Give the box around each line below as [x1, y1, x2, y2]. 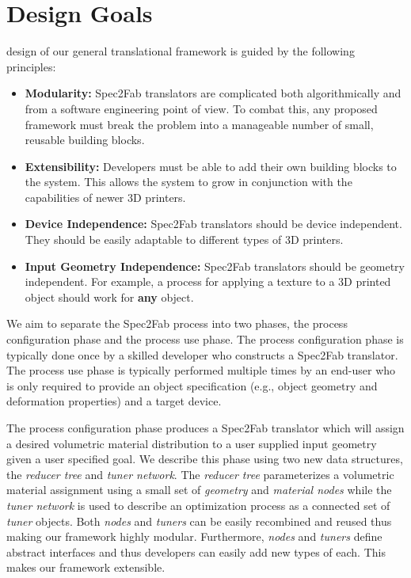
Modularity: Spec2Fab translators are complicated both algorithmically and [25, 85, 401, 101]
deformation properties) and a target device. [6, 393, 222, 409]
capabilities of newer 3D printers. [25, 188, 186, 205]
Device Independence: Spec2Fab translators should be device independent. [25, 215, 402, 232]
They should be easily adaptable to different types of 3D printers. [25, 231, 344, 248]
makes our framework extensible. [6, 559, 166, 576]
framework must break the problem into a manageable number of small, [25, 116, 374, 132]
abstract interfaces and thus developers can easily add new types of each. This [6, 543, 386, 560]
